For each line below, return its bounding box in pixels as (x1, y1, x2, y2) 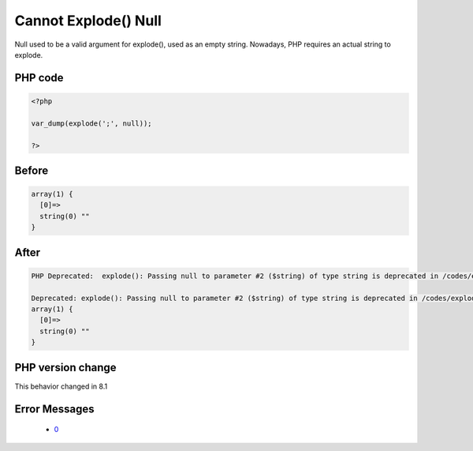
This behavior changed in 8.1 (14, 381, 108, 391)
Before (14, 163, 49, 177)
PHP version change (14, 360, 117, 374)
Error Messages (14, 402, 95, 415)
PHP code (14, 71, 64, 85)
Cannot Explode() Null (14, 12, 162, 29)
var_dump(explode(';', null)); (31, 118, 153, 128)
